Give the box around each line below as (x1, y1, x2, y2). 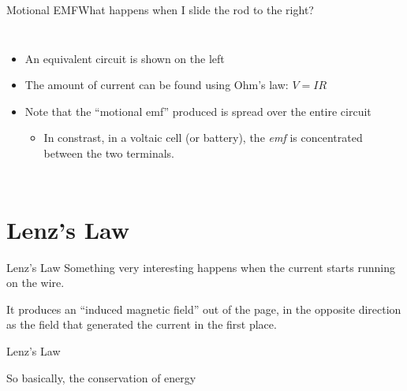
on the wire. (6, 274, 65, 291)
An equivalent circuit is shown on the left (24, 50, 225, 66)
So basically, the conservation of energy (6, 369, 196, 385)
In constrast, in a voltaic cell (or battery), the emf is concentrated (43, 129, 363, 146)
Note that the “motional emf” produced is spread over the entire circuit (24, 102, 372, 119)
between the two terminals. (43, 144, 174, 161)
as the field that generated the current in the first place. (6, 316, 277, 333)
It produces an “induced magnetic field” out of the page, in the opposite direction (6, 300, 401, 317)
